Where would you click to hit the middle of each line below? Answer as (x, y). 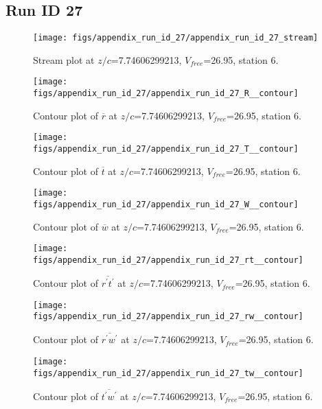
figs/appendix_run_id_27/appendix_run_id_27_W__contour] (166, 204)
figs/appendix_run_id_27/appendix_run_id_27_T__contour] (166, 149)
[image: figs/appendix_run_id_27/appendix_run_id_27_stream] (176, 38)
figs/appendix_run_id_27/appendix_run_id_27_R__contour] (166, 94)
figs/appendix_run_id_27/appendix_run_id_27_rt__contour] (168, 260)
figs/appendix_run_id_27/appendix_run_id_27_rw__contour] (168, 317)
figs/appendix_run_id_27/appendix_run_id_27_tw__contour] (168, 373)
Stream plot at (64, 59)
